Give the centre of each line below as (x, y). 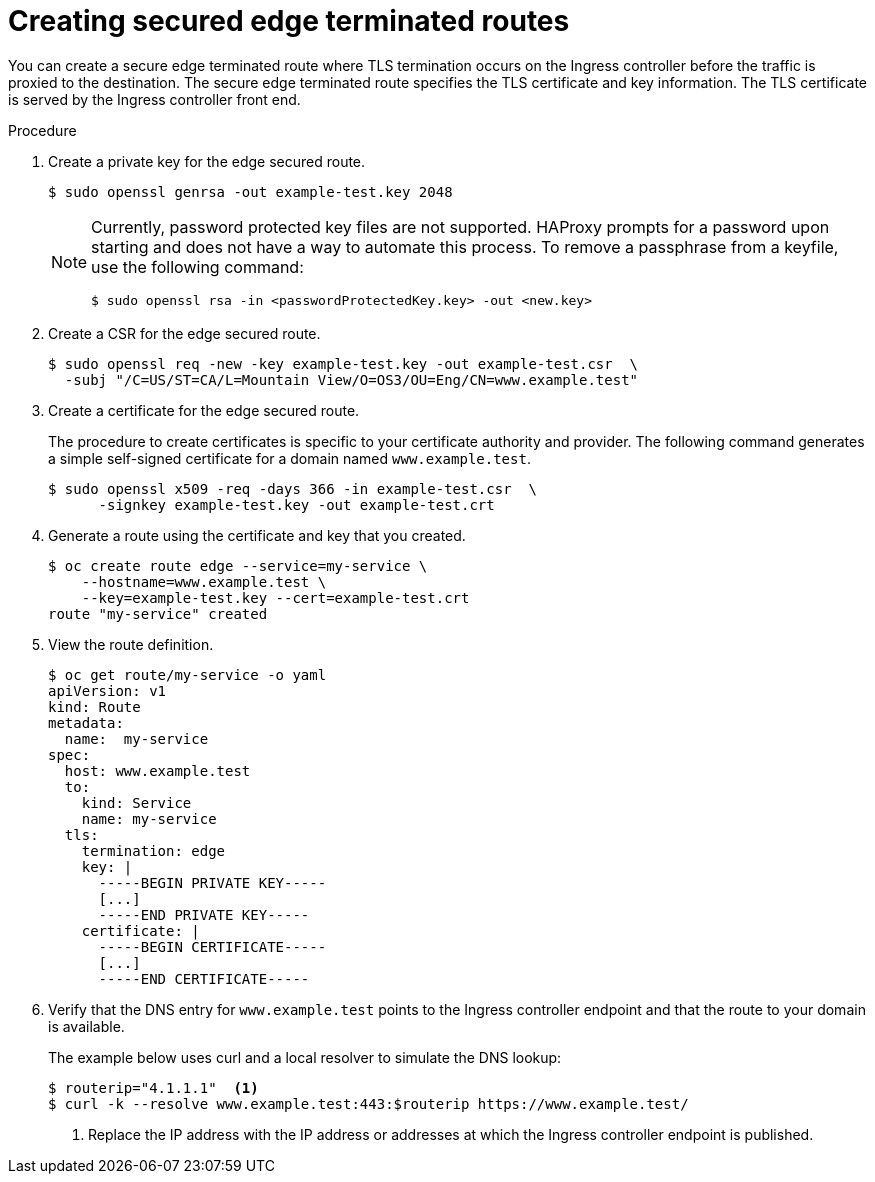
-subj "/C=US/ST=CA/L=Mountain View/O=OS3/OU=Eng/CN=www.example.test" (351, 379)
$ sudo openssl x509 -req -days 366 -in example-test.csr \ (292, 488)
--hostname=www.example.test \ (204, 581)
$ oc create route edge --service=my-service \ (238, 565)
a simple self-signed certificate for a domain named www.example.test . (289, 458)
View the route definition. (131, 644)
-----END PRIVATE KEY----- (204, 914)
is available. (86, 1026)
